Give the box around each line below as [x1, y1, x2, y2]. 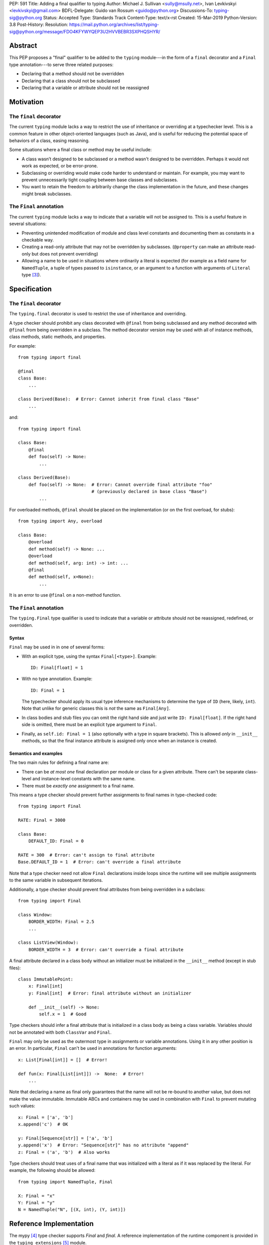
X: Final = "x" [18, 1193, 55, 1199]
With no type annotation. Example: [21, 676, 93, 682]
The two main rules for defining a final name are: [9, 759, 109, 765]
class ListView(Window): [18, 940, 79, 946]
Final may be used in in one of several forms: [9, 644, 105, 650]
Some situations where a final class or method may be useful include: [9, 147, 152, 153]
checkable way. [21, 237, 54, 243]
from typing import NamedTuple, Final [18, 1179, 113, 1185]
